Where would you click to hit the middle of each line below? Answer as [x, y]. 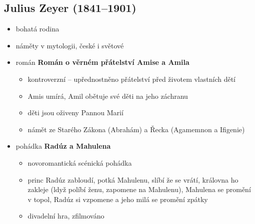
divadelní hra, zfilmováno [66, 216]
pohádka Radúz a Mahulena [63, 146]
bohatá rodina [37, 29]
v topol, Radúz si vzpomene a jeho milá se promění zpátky [118, 199]
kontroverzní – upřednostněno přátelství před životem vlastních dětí [131, 79]
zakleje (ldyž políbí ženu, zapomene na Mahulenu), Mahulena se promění [139, 189]
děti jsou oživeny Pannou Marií [75, 112]
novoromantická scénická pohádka [80, 162]
